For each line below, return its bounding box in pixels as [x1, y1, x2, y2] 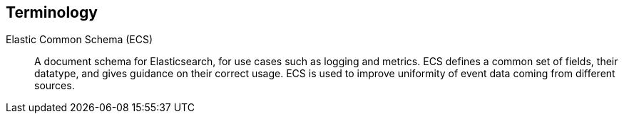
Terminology [6, 4, 98, 21]
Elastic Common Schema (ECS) [6, 33, 153, 46]
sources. [34, 79, 75, 92]
